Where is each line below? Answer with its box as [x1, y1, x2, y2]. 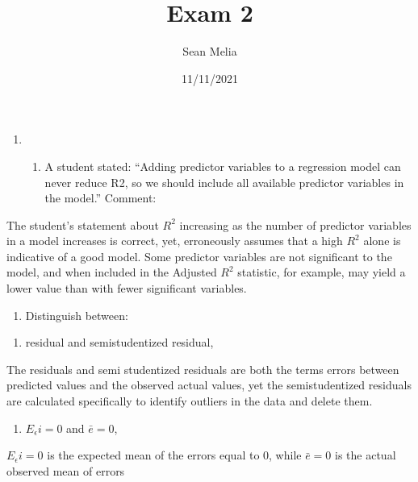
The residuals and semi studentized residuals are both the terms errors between [6, 360, 399, 377]
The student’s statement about [6, 216, 159, 233]
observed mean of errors [6, 462, 125, 479]
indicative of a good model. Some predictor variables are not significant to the [6, 247, 392, 264]
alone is [363, 232, 401, 249]
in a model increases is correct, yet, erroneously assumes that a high [6, 232, 343, 249]
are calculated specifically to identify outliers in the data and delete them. [6, 393, 373, 409]
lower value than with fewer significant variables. [6, 280, 247, 297]
